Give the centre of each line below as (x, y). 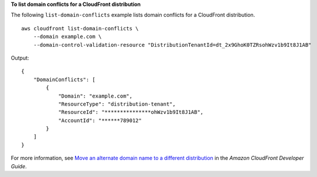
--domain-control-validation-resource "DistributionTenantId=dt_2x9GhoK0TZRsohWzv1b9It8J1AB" (172, 45)
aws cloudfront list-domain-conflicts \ (80, 28)
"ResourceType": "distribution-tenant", (117, 104)
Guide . (19, 166)
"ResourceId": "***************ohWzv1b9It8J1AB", (131, 112)
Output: (20, 58)
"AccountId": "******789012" (100, 120)
